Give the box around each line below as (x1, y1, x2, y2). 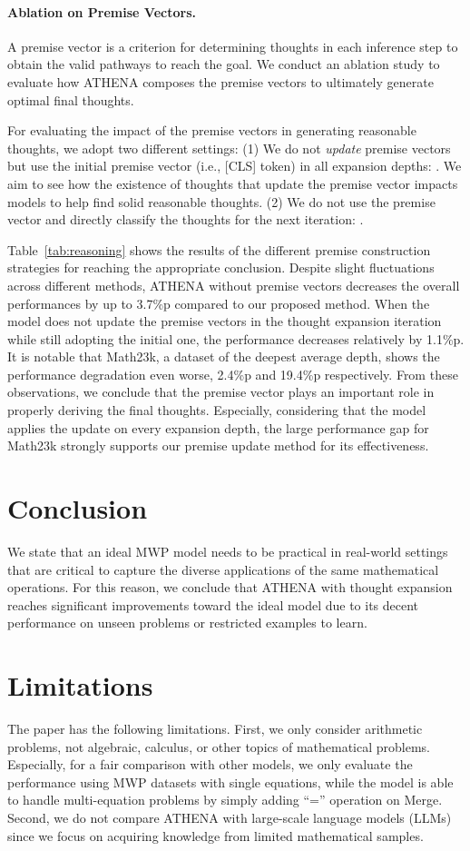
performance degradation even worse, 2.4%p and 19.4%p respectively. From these (7, 364, 458, 383)
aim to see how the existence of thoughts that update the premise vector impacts (7, 173, 458, 193)
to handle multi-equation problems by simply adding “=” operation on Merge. (7, 790, 443, 809)
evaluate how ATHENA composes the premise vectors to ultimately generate (7, 72, 434, 91)
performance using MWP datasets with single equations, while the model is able (7, 772, 454, 791)
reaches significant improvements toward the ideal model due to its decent (7, 595, 419, 614)
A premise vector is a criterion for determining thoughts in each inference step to (7, 36, 458, 55)
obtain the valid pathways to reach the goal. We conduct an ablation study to (7, 54, 440, 74)
